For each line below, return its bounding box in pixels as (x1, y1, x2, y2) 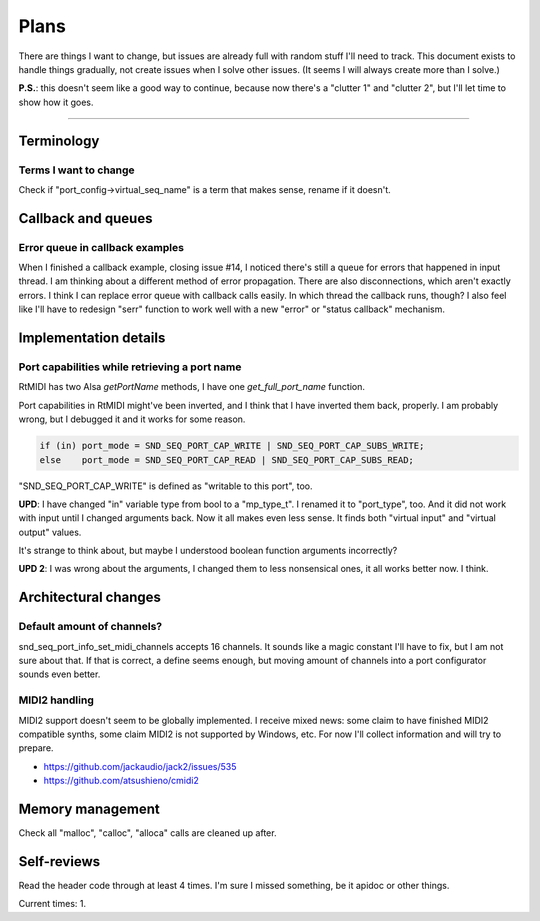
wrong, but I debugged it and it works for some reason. (18, 413, 246, 425)
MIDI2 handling (18, 693, 94, 707)
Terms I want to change (18, 163, 135, 177)
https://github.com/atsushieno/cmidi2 (43, 775, 200, 787)
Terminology (18, 132, 100, 149)
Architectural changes (18, 589, 162, 606)
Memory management (18, 800, 160, 817)
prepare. (18, 742, 54, 754)
